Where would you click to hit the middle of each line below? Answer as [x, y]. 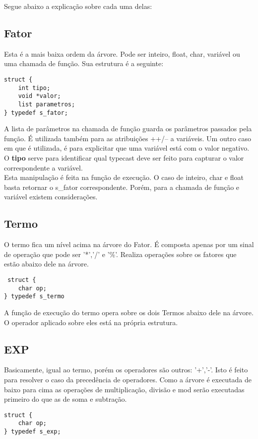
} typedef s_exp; [32, 432]
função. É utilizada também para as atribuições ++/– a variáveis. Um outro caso [128, 138]
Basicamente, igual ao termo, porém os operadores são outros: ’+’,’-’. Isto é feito [126, 370]
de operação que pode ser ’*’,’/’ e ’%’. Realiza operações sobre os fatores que [120, 254]
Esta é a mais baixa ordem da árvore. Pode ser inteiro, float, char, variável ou [122, 53]
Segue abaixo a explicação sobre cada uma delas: [78, 6]
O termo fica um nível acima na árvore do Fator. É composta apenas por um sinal [129, 244]
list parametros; [47, 104]
